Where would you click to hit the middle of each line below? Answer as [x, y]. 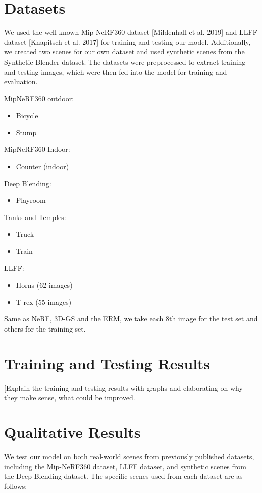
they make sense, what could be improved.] [71, 397]
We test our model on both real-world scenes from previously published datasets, [129, 456]
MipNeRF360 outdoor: [39, 98]
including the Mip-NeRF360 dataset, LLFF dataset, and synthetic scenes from [125, 466]
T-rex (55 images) [44, 302]
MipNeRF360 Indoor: [37, 149]
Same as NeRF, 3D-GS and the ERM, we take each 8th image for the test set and [131, 319]
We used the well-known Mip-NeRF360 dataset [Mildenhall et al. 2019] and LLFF [131, 32]
